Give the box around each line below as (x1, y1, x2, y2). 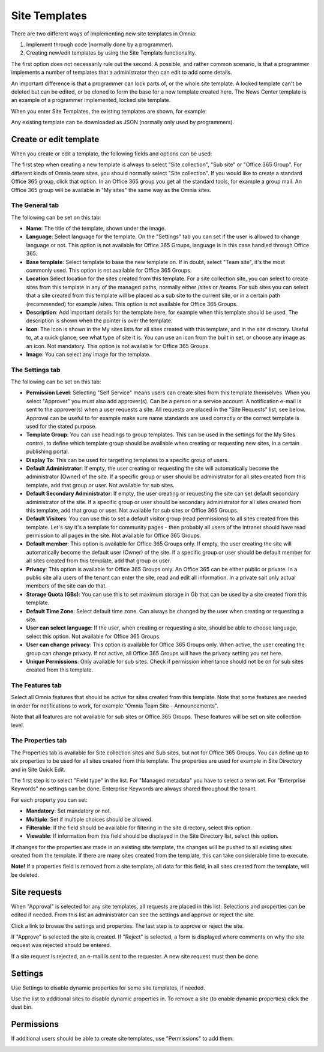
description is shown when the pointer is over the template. (26, 317, 173, 324)
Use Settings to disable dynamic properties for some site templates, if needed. (11, 984, 205, 991)
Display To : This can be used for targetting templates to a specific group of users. (26, 456, 229, 463)
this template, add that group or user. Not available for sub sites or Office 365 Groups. (26, 506, 239, 514)
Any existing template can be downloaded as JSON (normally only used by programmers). (11, 119, 235, 126)
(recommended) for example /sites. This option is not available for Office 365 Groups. (26, 300, 238, 307)
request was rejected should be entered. (11, 942, 112, 949)
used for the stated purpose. (26, 423, 97, 430)
